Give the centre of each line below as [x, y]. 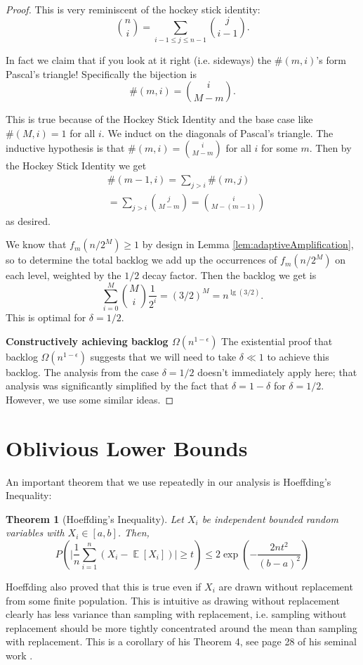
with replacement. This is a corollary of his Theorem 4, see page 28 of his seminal [181, 641]
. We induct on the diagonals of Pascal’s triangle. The [217, 133]
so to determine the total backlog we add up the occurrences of [141, 260]
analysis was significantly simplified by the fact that [117, 386]
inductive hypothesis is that [65, 148]
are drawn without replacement [286, 586]
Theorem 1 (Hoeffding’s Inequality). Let [95, 518]
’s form [331, 59]
